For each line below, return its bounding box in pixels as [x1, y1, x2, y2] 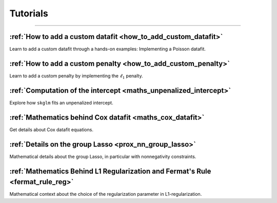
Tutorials [9, 8, 48, 19]
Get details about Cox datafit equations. [9, 126, 93, 133]
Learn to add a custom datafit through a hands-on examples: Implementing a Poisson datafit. [9, 46, 206, 52]
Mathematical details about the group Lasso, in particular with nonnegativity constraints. [9, 153, 196, 159]
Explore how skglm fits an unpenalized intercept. [9, 99, 113, 106]
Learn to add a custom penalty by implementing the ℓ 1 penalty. [9, 72, 143, 80]
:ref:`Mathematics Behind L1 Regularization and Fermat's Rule [9, 167, 211, 175]
